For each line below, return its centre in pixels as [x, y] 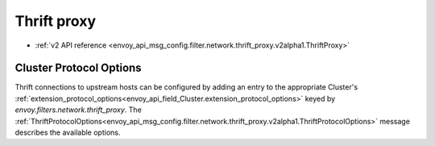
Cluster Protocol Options [78, 68]
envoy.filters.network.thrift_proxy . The [79, 110]
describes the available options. [68, 132]
